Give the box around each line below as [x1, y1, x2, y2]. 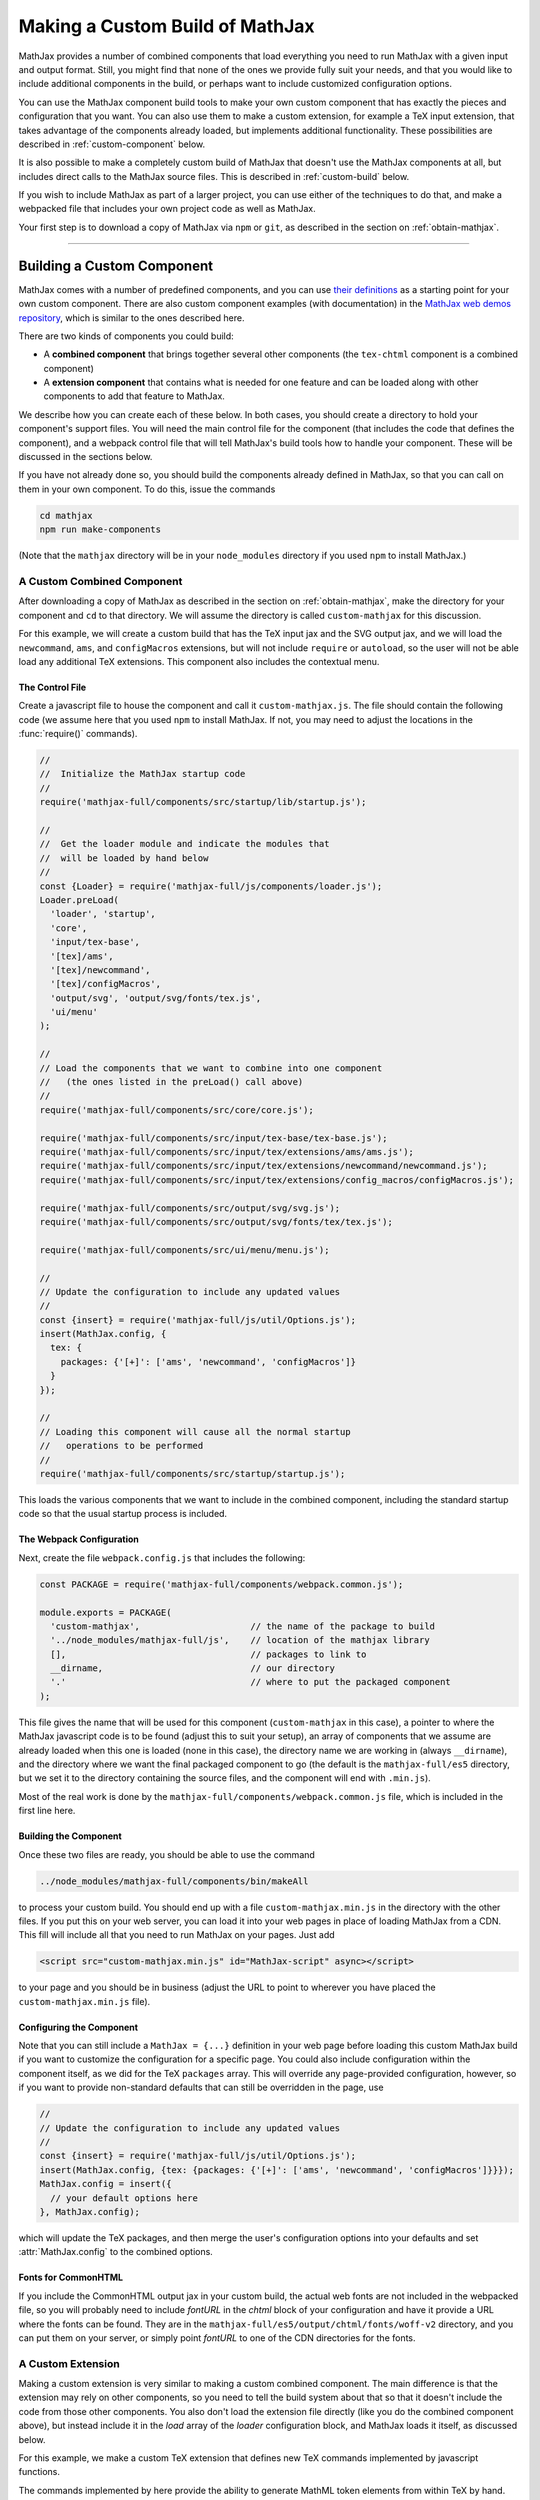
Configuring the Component [18, 2021, 139, 2033]
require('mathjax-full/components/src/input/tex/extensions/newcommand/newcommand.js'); [39, 1160, 489, 1172]
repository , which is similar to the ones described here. [18, 311, 245, 324]
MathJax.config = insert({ [39, 2178, 172, 2190]
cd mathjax [39, 510, 93, 521]
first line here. [18, 1805, 76, 1817]
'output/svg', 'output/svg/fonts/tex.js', [50, 992, 262, 1004]
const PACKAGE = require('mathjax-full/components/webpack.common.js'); [39, 1578, 404, 1590]
